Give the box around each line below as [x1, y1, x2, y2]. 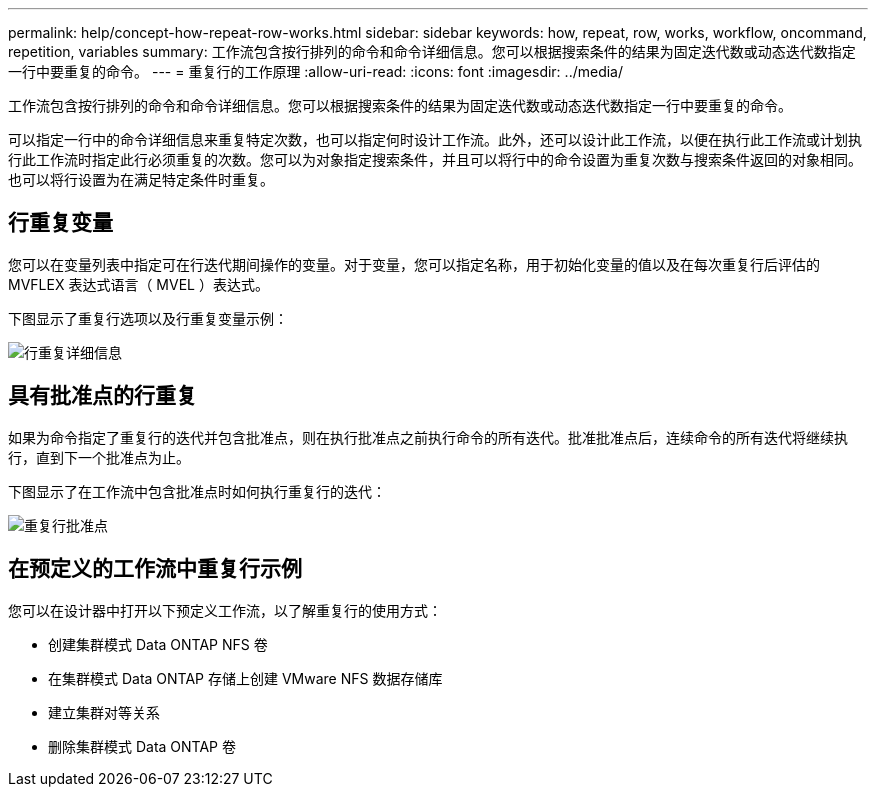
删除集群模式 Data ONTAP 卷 [48, 737, 236, 755]
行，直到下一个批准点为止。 [8, 448, 190, 466]
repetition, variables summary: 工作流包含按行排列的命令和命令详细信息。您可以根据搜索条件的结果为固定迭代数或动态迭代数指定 [8, 43, 856, 60]
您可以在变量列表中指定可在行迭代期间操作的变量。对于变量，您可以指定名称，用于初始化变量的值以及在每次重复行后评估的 [8, 255, 820, 273]
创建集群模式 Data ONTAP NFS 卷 [48, 635, 268, 653]
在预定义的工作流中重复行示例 [8, 556, 302, 582]
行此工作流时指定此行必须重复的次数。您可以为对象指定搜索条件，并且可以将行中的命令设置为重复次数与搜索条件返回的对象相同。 [8, 151, 862, 168]
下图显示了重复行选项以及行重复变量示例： [8, 309, 288, 327]
